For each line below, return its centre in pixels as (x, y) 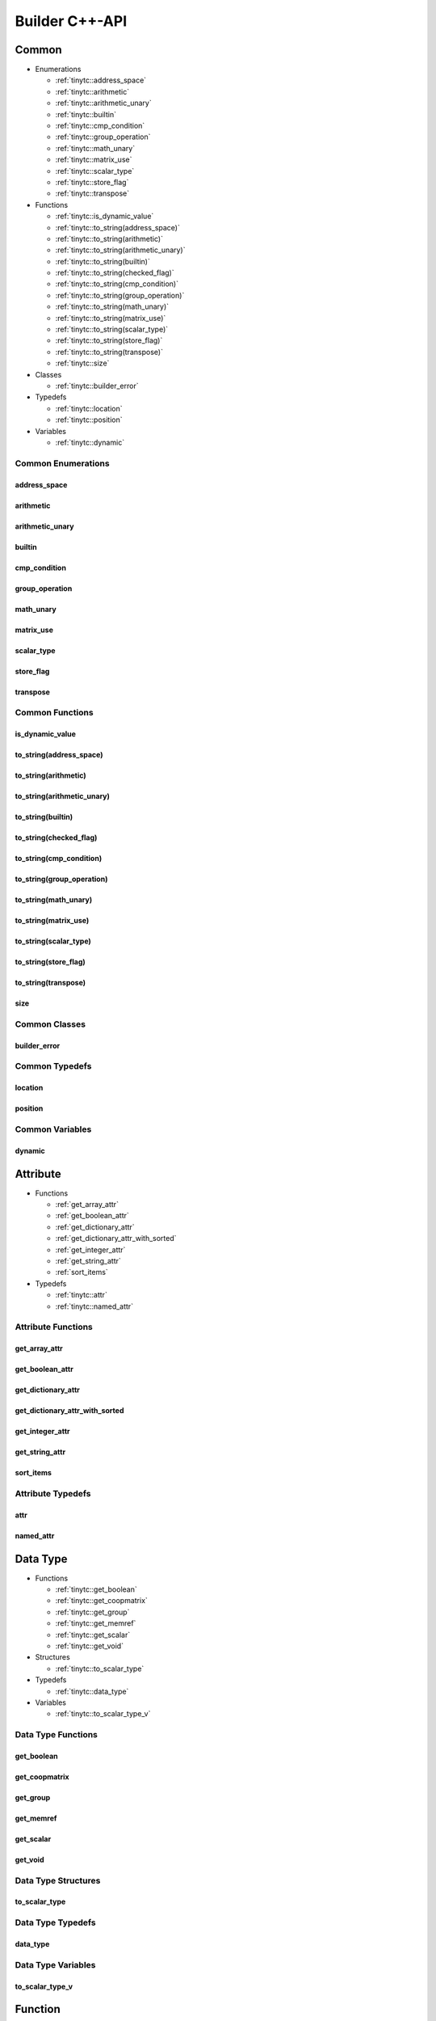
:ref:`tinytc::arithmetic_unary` (104, 103)
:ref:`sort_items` (82, 1272)
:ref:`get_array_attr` (87, 1205)
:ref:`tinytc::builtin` (86, 114)
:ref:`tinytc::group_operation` (103, 137)
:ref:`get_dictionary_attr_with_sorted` (116, 1238)
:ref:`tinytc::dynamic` (90, 442)
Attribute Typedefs (53, 1493)
